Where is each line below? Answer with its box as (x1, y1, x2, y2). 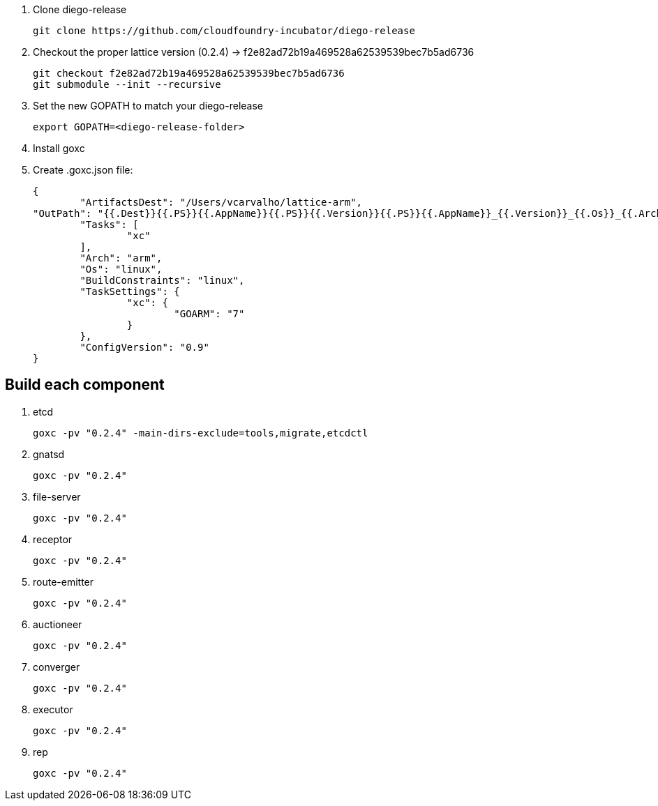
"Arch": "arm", (80, 252, 163, 264)
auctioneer (33, 618, 82, 630)
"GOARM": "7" (174, 308, 245, 319)
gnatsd (33, 448, 65, 460)
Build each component (5, 376, 165, 394)
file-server (33, 490, 81, 503)
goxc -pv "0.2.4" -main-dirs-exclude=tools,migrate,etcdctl (33, 427, 368, 439)
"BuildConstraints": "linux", (80, 275, 245, 286)
